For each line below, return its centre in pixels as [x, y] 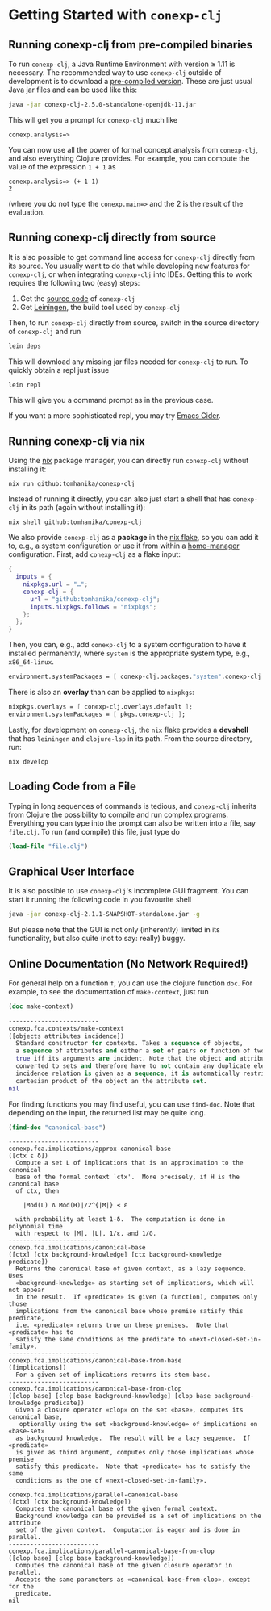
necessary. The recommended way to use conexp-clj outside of [115, 73]
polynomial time [35, 1227]
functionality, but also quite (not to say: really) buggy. [97, 939]
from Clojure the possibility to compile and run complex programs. [118, 814]
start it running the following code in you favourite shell [100, 900]
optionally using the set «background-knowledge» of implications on [138, 1425]
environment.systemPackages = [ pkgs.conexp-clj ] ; [97, 714]
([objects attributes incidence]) [67, 1036]
